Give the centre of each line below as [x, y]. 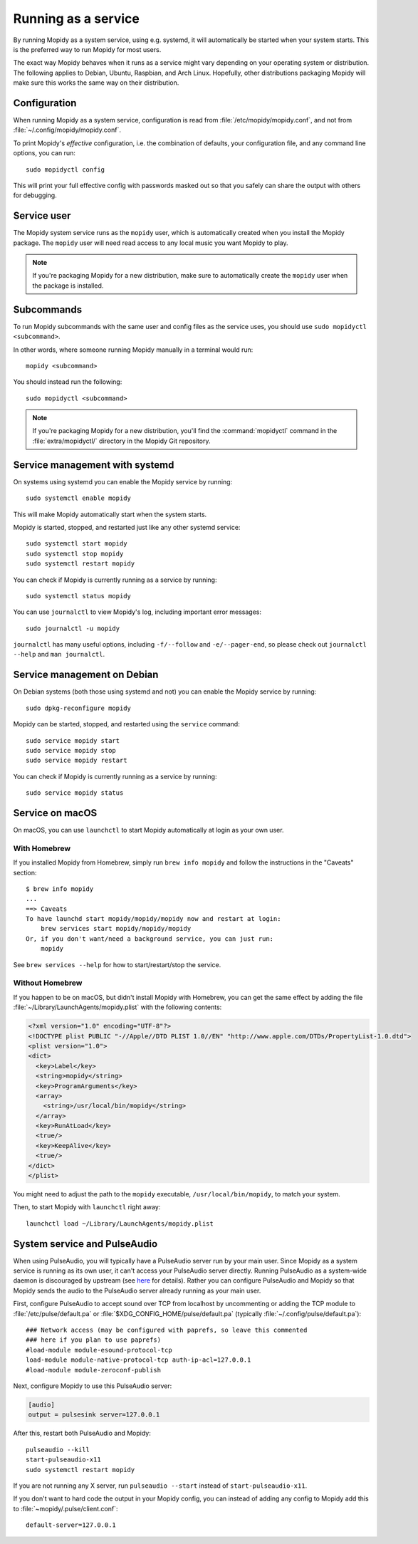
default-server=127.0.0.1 [71, 1525]
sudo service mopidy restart [77, 761]
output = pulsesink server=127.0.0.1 [94, 1415]
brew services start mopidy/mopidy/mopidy [116, 929]
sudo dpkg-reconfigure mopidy [79, 708]
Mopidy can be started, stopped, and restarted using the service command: [126, 724]
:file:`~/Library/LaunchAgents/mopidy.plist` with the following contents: [117, 1007]
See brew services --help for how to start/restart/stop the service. [117, 964]
